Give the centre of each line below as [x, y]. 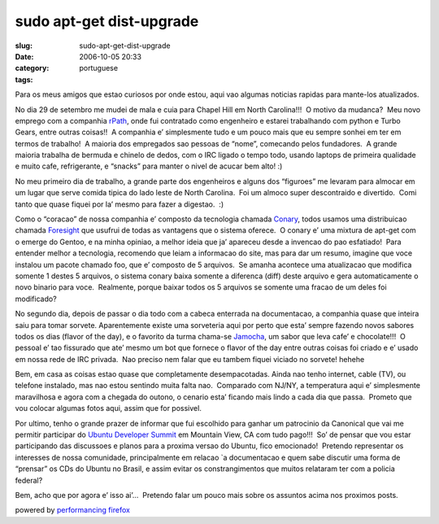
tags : [24, 79]
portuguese [98, 68]
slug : [24, 46]
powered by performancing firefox [72, 510]
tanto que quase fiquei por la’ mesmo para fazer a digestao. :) [119, 204]
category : [32, 68]
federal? [29, 480]
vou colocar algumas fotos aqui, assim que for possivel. [109, 408]
